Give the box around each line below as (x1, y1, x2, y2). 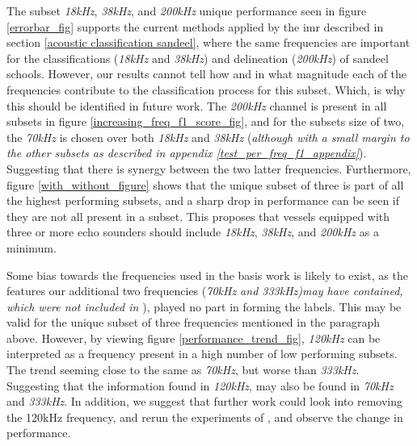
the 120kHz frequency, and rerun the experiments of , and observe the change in (6, 408, 403, 425)
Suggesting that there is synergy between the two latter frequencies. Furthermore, (6, 160, 411, 177)
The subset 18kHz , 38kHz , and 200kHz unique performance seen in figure (6, 2, 367, 19)
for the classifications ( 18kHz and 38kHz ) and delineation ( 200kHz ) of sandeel (6, 49, 389, 66)
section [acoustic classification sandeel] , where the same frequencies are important (6, 34, 411, 51)
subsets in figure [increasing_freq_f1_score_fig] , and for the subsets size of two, (6, 113, 405, 130)
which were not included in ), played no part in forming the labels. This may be (6, 298, 402, 315)
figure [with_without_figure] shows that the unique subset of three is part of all (6, 176, 404, 193)
